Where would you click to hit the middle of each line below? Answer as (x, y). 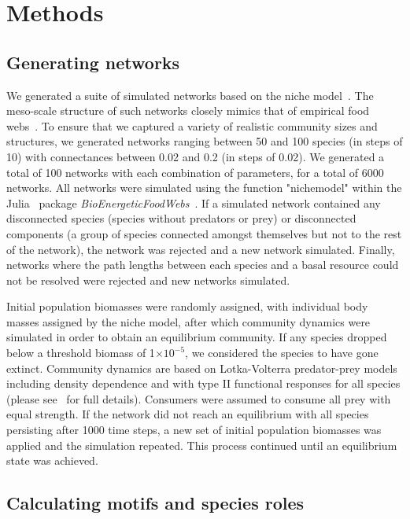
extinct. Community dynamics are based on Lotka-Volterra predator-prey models (202, 368)
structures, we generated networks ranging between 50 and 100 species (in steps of (205, 141)
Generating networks (93, 62)
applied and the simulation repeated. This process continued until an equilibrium (202, 445)
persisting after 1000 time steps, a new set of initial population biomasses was (194, 430)
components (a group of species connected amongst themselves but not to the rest (204, 233)
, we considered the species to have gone (282, 353)
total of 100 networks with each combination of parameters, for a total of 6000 (195, 172)
